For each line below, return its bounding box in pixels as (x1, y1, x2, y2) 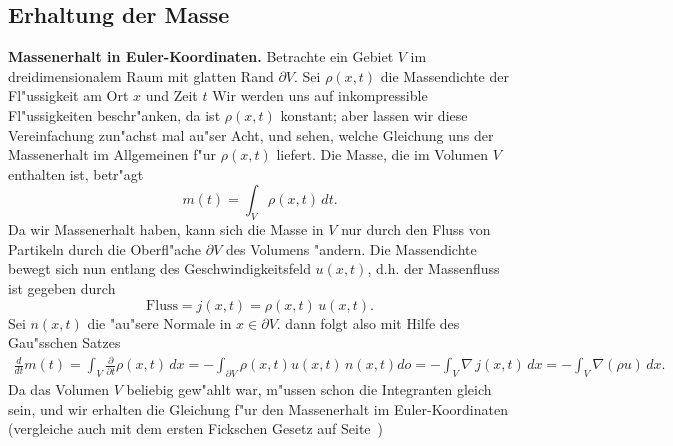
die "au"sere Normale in (87, 312, 232, 333)
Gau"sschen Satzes (8, 332, 121, 353)
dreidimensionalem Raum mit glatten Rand (8, 65, 274, 86)
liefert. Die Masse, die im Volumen (276, 144, 488, 165)
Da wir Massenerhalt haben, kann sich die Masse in (8, 219, 324, 240)
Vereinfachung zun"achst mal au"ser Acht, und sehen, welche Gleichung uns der (8, 124, 494, 145)
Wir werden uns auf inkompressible (212, 85, 428, 106)
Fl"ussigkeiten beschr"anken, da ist (8, 104, 221, 125)
